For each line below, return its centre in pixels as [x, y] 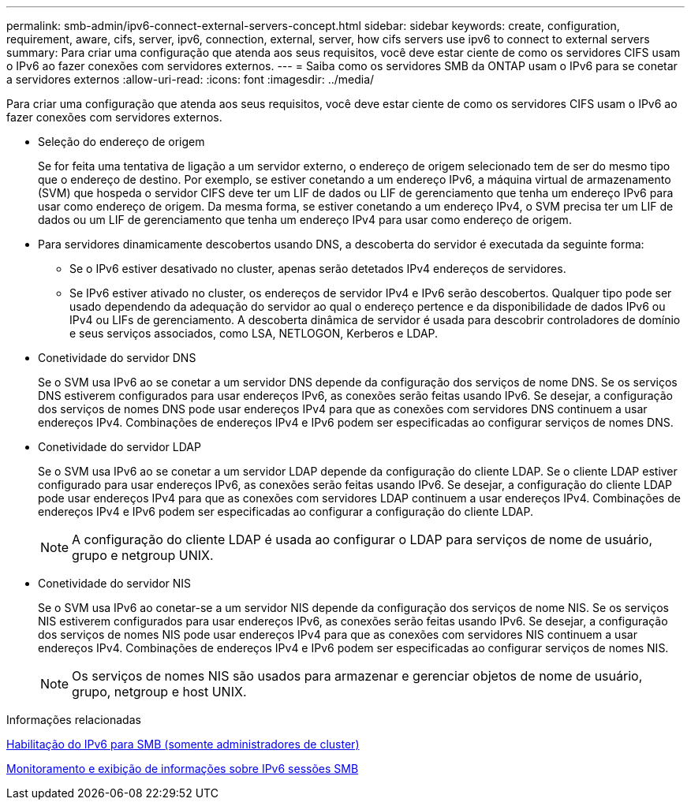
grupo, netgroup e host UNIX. [159, 692]
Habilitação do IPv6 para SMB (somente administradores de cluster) [183, 744]
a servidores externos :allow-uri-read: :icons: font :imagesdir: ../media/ [190, 79]
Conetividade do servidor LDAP [120, 447]
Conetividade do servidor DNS [117, 358]
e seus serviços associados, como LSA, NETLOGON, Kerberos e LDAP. [254, 333]
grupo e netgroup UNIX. [143, 555]
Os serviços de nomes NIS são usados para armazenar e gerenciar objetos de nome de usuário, [357, 676]
